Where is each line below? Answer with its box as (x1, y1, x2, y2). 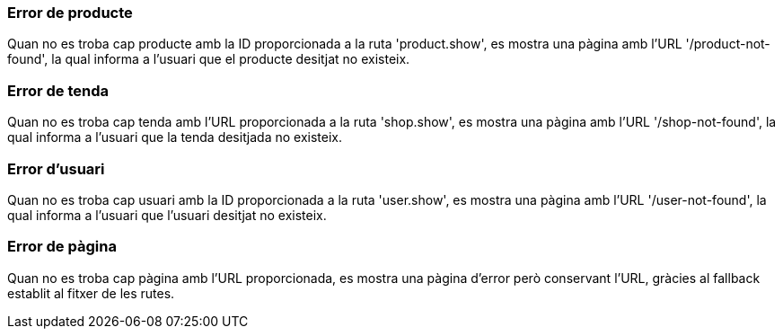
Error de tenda (7, 81, 110, 100)
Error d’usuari (7, 159, 105, 178)
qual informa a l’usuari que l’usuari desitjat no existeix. (7, 207, 327, 223)
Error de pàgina (7, 237, 117, 256)
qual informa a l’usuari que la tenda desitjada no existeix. (7, 129, 343, 146)
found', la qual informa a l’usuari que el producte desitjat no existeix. (7, 51, 410, 67)
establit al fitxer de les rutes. (7, 285, 175, 301)
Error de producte (7, 4, 133, 22)
